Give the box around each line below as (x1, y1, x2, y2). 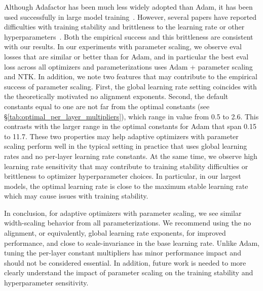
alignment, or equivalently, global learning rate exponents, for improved (4, 228, 226, 238)
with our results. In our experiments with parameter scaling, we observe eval (4, 41, 242, 52)
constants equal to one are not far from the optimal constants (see (4, 101, 210, 111)
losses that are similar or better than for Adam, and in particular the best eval (4, 51, 249, 61)
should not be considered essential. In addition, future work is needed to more (4, 257, 246, 268)
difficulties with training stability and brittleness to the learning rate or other (4, 21, 245, 32)
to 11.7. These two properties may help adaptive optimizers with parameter (4, 131, 239, 141)
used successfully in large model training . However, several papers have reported (4, 11, 257, 22)
